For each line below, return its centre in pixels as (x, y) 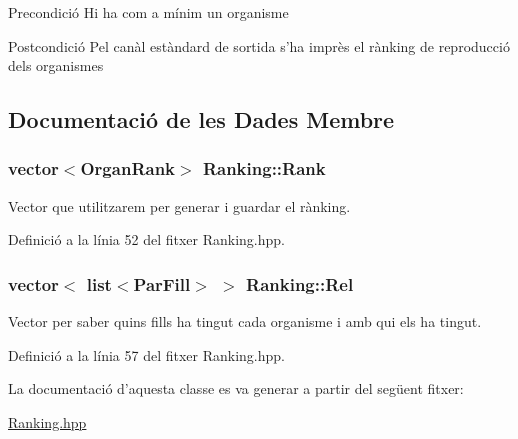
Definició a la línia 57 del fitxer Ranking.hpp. (146, 354)
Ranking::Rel (300, 283)
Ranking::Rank (264, 168)
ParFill (162, 283)
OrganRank (128, 168)
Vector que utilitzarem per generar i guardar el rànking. (179, 205)
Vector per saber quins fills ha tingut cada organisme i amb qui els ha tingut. (245, 321)
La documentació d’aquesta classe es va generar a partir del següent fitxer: (236, 388)
